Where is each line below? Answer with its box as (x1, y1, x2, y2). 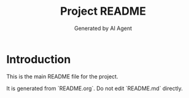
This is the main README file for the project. (6, 72, 118, 80)
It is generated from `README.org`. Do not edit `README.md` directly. (6, 85, 183, 92)
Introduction (6, 52, 71, 66)
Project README (60, 4, 146, 18)
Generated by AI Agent (74, 24, 132, 32)
